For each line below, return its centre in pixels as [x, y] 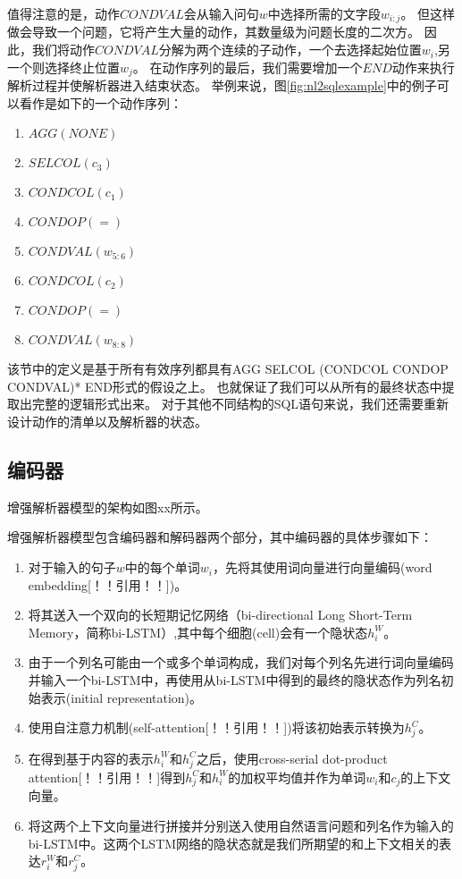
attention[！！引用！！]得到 [107, 777]
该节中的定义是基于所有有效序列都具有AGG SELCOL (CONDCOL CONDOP [228, 369]
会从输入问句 [221, 13]
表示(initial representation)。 [122, 697]
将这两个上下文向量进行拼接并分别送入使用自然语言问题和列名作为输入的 [241, 825]
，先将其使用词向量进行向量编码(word [323, 567]
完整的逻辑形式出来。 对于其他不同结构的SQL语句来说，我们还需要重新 [240, 404]
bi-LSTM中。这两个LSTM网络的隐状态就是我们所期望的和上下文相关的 [234, 843]
